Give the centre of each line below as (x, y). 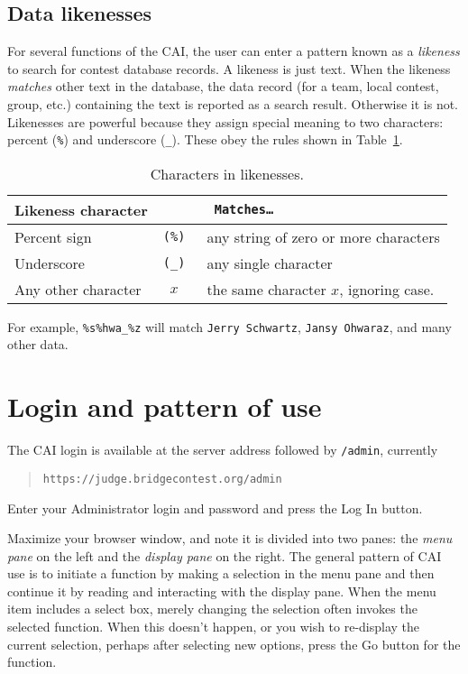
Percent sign (53, 236)
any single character (270, 263)
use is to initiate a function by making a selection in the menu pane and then (221, 573)
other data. (38, 344)
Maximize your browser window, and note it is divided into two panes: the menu (230, 538)
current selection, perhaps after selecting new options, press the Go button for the (234, 644)
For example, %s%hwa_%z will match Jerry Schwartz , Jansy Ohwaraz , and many (229, 326)
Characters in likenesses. (227, 173)
